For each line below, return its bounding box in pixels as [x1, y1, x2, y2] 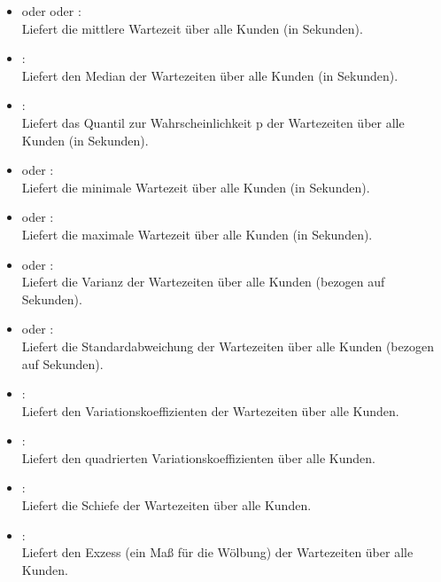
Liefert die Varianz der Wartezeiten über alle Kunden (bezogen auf [21, 272, 385, 291]
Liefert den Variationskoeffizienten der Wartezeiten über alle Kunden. [21, 401, 399, 420]
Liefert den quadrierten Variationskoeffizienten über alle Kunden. [21, 448, 375, 467]
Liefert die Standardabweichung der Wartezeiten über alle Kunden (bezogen [21, 336, 434, 355]
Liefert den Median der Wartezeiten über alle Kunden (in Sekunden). [21, 66, 398, 84]
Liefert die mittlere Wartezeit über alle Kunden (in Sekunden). [21, 19, 363, 37]
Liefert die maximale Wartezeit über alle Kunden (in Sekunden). [21, 224, 373, 243]
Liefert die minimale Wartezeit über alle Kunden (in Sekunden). [21, 177, 370, 196]
